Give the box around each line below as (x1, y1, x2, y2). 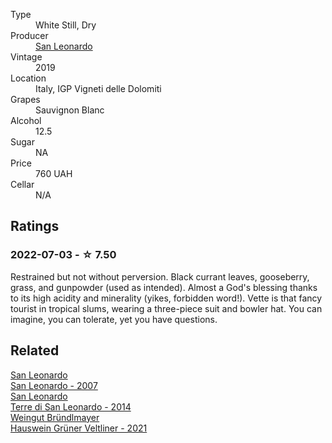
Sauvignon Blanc (35, 104, 105, 116)
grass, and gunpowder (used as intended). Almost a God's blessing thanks (10, 281, 318, 293)
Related (10, 342, 60, 359)
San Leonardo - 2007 (10, 379, 98, 391)
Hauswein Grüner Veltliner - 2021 (10, 422, 148, 434)
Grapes (10, 94, 41, 105)
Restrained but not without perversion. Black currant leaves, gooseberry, (10, 270, 310, 283)
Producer (10, 30, 49, 41)
